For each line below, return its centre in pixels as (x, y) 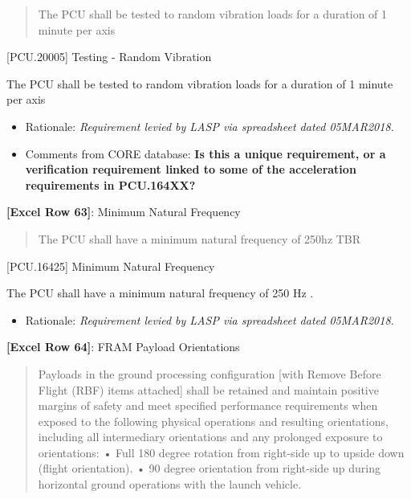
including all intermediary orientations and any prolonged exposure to (210, 437)
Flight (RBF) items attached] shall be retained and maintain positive (208, 389)
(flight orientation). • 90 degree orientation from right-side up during (209, 468)
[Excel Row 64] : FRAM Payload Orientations (123, 347)
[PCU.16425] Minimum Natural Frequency (111, 266)
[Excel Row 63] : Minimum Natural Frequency (124, 212)
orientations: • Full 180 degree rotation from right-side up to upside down (221, 452)
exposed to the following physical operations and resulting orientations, (213, 421)
